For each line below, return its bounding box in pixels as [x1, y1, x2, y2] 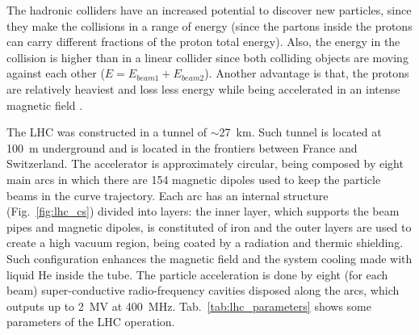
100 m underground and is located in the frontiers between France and [6, 139, 358, 156]
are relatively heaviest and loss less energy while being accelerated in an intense [6, 80, 400, 97]
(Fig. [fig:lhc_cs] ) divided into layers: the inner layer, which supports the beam [6, 203, 400, 220]
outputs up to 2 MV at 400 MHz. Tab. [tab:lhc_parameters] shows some [6, 297, 371, 314]
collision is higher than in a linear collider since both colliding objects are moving [6, 48, 409, 65]
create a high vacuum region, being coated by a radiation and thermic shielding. [6, 234, 404, 251]
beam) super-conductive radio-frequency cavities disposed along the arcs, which [6, 282, 400, 299]
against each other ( [6, 65, 105, 82]
